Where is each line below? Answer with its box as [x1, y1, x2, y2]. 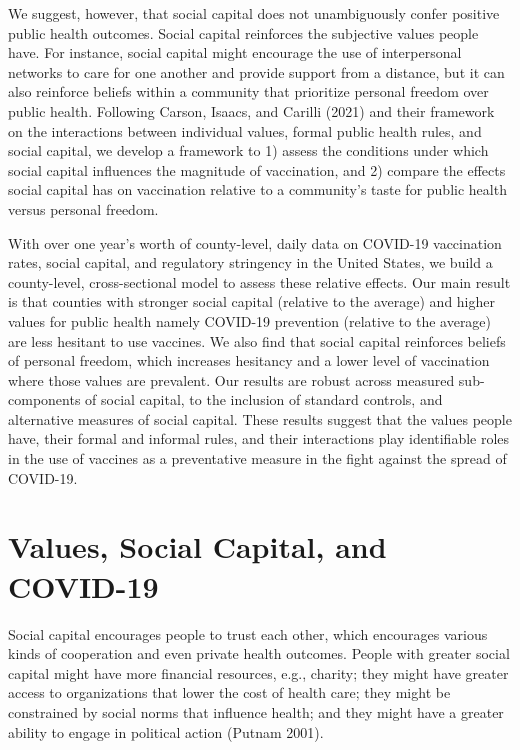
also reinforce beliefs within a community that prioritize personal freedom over [8, 81, 489, 102]
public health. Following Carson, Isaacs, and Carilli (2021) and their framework [8, 100, 495, 121]
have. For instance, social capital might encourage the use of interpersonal [8, 42, 462, 63]
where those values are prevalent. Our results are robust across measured [8, 369, 455, 390]
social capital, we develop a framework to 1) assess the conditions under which [8, 140, 489, 161]
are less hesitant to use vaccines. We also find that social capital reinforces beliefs [8, 330, 506, 351]
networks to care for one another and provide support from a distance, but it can [8, 61, 505, 82]
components [8, 389, 81, 410]
